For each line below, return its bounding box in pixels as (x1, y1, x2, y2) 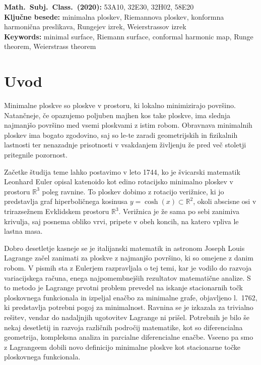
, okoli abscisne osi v (193, 196, 256, 206)
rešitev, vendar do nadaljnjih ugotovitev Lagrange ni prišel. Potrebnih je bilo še (4, 311, 249, 322)
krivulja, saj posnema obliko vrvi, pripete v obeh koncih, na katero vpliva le (4, 216, 239, 226)
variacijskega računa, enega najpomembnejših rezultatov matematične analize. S (4, 272, 251, 283)
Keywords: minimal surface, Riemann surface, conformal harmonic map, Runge (4, 31, 253, 41)
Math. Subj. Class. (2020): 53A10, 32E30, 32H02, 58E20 (4, 2, 194, 12)
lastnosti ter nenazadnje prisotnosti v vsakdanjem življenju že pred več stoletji (4, 139, 246, 150)
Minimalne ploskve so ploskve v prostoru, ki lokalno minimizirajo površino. (4, 100, 236, 111)
